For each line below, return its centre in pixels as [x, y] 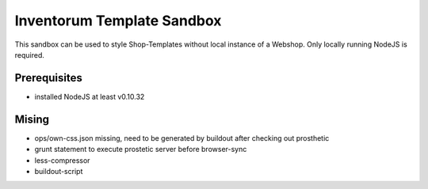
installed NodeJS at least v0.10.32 [90, 96]
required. [30, 55]
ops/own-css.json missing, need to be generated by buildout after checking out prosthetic [182, 138]
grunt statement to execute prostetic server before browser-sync [141, 149]
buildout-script [59, 171]
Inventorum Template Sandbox [118, 21]
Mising [32, 119]
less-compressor [62, 160]
